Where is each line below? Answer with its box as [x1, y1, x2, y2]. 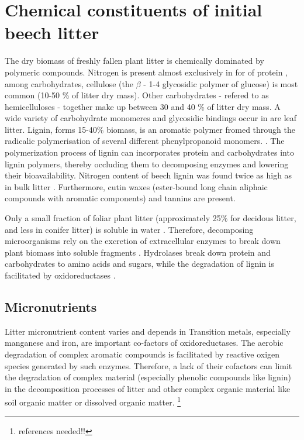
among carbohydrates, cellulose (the [5, 77, 133, 90]
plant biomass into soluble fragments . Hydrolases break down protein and [5, 246, 271, 258]
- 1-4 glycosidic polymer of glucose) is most [143, 77, 298, 90]
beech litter [5, 20, 99, 44]
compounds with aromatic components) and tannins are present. [5, 192, 236, 204]
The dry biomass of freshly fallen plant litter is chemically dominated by [5, 54, 264, 67]
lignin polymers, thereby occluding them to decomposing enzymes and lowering [5, 157, 289, 170]
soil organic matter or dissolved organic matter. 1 [5, 394, 181, 408]
